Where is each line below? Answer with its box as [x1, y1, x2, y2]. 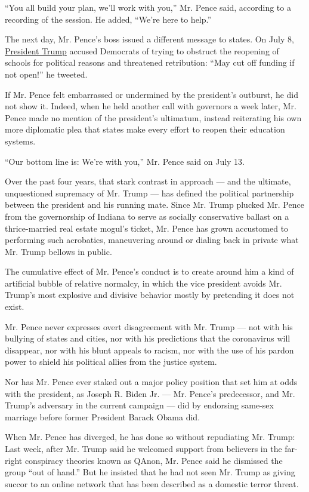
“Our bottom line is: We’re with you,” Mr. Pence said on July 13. [5, 155, 245, 167]
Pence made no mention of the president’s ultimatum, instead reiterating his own [5, 111, 302, 124]
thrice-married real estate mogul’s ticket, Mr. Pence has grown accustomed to [5, 222, 289, 234]
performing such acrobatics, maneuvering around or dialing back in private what [5, 233, 299, 246]
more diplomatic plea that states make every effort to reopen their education [5, 123, 285, 136]
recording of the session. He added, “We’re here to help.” [5, 13, 212, 25]
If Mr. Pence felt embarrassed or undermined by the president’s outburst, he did [5, 88, 299, 100]
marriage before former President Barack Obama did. [5, 410, 200, 423]
